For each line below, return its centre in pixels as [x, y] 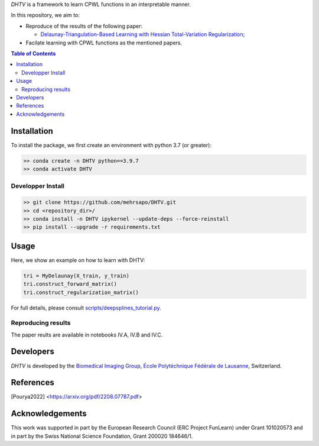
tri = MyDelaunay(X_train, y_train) [77, 276]
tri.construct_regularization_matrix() [81, 292]
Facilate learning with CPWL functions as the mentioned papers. [104, 43]
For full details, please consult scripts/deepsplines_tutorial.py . [86, 308]
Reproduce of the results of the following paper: [84, 26]
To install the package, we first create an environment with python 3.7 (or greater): [111, 145]
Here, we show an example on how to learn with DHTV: [78, 260]
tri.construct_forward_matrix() [70, 284]
